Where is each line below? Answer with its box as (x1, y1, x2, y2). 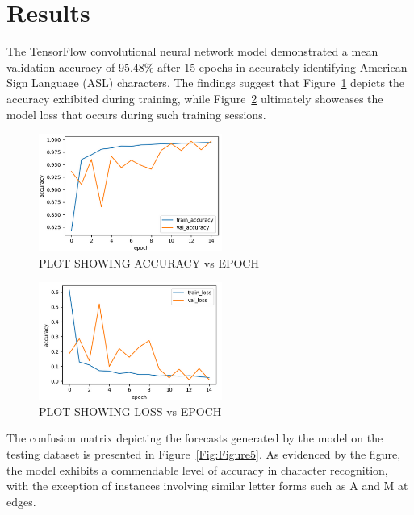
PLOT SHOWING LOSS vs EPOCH (39, 402, 222, 419)
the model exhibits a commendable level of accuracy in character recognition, (6, 461, 388, 478)
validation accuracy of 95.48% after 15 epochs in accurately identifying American (6, 58, 408, 75)
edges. (6, 492, 36, 509)
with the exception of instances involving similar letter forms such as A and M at (6, 477, 408, 494)
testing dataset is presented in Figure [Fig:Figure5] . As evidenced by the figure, (6, 445, 401, 462)
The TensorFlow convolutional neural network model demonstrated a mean (6, 43, 378, 60)
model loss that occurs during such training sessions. (6, 106, 266, 123)
